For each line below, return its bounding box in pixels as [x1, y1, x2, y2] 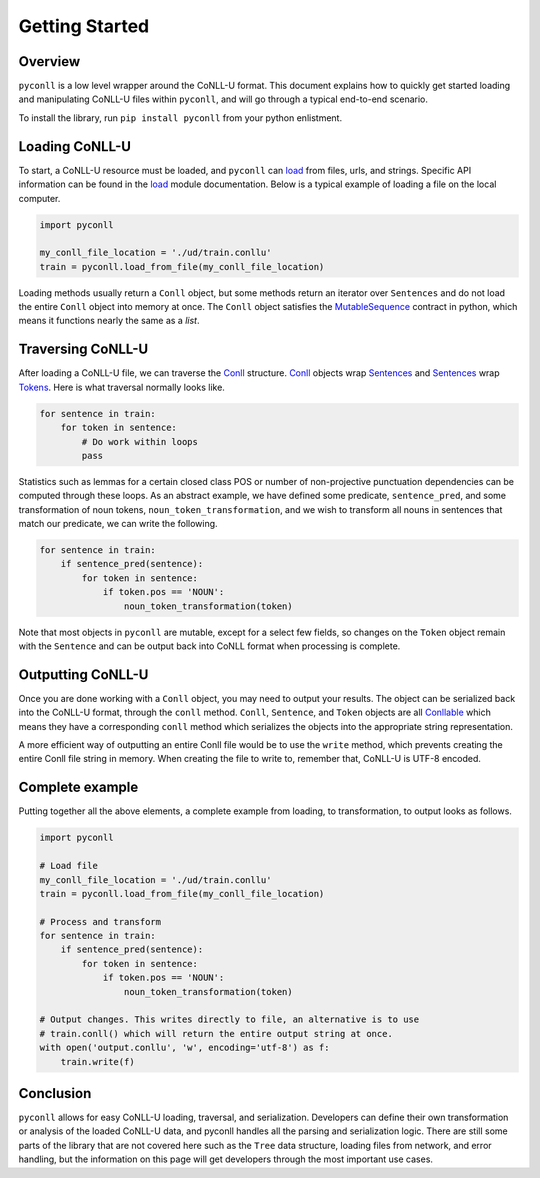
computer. [18, 192, 61, 204]
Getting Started [18, 15, 150, 37]
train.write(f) [60, 1056, 135, 1067]
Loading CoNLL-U [18, 138, 132, 155]
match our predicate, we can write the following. [18, 518, 219, 530]
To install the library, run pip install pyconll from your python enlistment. [18, 111, 343, 124]
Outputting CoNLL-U [18, 666, 149, 683]
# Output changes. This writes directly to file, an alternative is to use [39, 1014, 420, 1025]
